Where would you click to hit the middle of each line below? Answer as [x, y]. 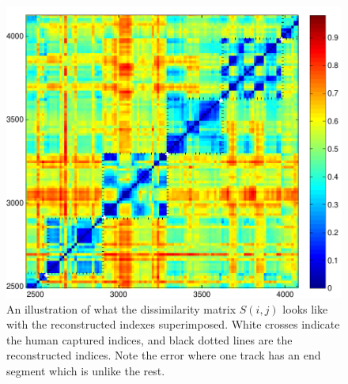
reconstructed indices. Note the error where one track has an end [164, 355]
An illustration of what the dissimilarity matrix [121, 308]
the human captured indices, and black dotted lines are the [149, 339]
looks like [305, 308]
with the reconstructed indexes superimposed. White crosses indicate [173, 324]
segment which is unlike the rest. [86, 371]
